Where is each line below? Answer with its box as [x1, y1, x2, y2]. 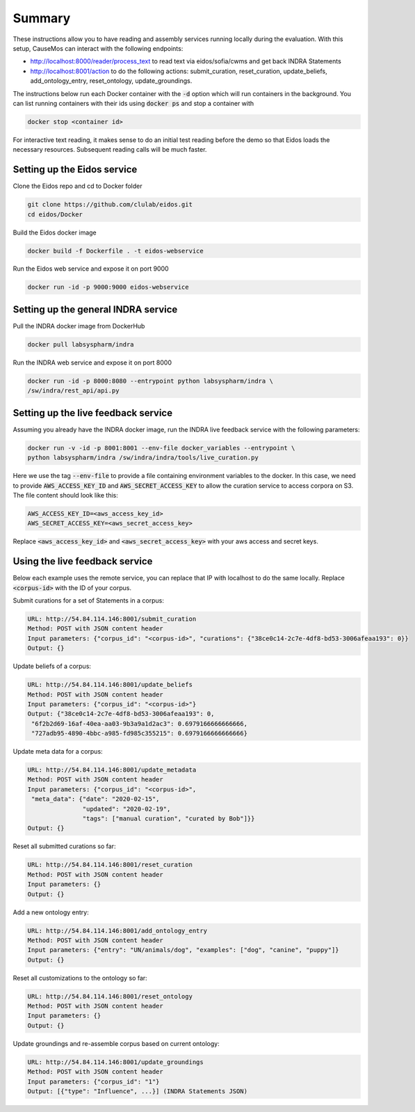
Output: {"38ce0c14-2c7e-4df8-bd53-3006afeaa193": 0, [27, 710, 215, 718]
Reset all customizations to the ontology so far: [13, 974, 147, 982]
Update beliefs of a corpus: [13, 662, 92, 671]
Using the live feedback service [13, 555, 153, 567]
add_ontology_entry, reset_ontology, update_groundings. [30, 77, 193, 85]
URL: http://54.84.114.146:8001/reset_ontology [27, 992, 193, 1000]
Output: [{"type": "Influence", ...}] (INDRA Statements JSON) [27, 1087, 248, 1095]
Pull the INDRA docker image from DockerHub [13, 321, 145, 330]
